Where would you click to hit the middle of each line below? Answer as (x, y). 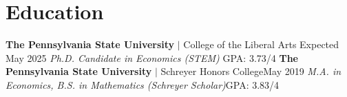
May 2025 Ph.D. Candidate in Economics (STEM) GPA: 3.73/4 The (152, 57)
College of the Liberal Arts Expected (261, 44)
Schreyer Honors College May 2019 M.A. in (251, 71)
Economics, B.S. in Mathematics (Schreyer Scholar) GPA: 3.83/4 (143, 84)
